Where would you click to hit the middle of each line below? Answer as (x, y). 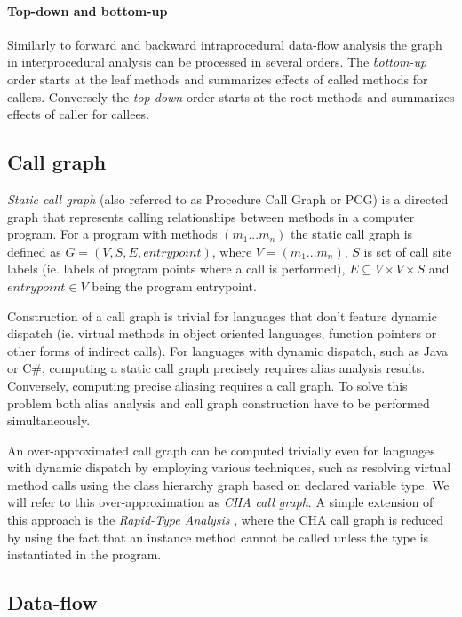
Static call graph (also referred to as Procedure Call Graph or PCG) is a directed (228, 198)
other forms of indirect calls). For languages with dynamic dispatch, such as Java (228, 350)
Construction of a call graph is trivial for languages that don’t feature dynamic (222, 316)
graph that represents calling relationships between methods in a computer (211, 216)
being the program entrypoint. (174, 285)
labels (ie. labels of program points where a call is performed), (176, 269)
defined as (34, 251)
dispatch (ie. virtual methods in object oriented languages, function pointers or (222, 333)
